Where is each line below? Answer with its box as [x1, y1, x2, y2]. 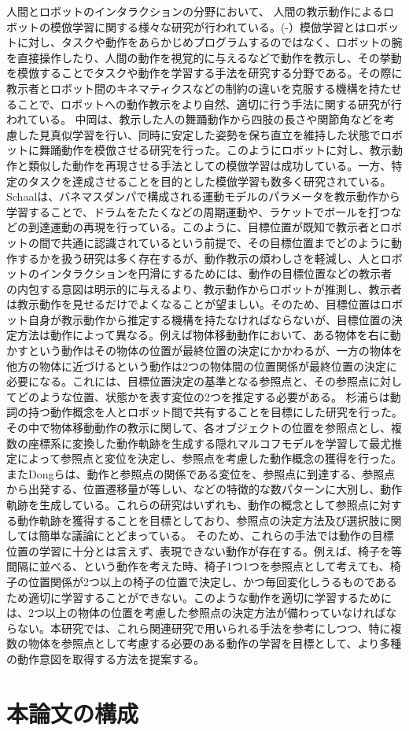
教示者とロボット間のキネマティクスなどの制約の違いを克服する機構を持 [6, 79, 380, 96]
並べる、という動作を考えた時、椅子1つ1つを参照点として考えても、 [39, 558, 390, 574]
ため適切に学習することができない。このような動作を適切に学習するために [6, 589, 392, 605]
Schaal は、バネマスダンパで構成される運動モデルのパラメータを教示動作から [6, 188, 400, 205]
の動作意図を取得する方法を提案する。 [6, 650, 204, 666]
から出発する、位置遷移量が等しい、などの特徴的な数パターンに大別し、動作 [6, 481, 403, 497]
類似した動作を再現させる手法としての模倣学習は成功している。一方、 [28, 157, 392, 173]
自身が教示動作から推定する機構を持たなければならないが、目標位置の [28, 311, 392, 327]
